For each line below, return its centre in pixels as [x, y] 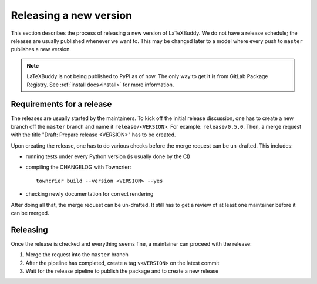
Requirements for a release [61, 104]
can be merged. [30, 213]
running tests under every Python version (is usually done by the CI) [108, 156]
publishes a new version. [41, 49]
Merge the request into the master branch [77, 255]
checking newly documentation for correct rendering [90, 194]
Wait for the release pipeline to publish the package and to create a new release [122, 271]
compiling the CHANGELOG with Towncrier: [78, 167]
